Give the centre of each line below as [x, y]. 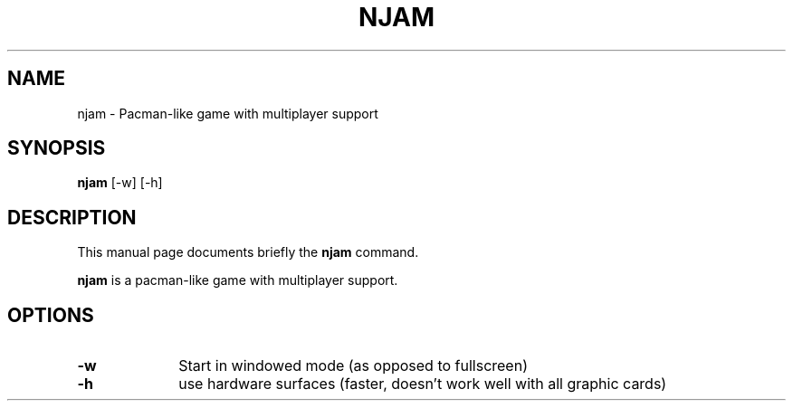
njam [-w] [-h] [120, 183]
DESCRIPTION [72, 217]
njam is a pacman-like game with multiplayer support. [238, 280]
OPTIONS [51, 315]
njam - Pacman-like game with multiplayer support [228, 113]
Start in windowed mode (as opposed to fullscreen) [353, 366]
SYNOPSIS [57, 148]
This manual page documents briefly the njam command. [248, 252]
